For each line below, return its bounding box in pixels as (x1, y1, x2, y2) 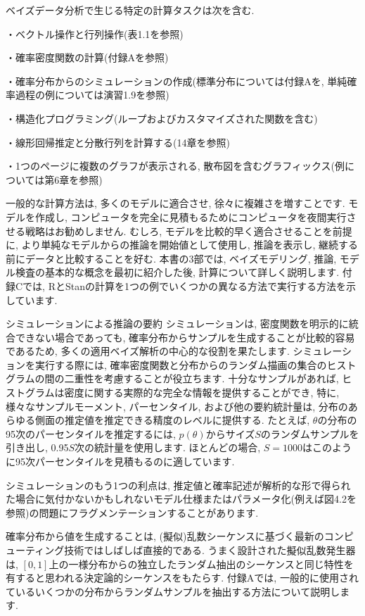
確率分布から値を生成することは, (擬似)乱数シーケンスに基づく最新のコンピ (6, 529, 354, 543)
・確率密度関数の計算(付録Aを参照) (6, 50, 169, 65)
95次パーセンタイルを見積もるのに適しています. (15, 454, 235, 469)
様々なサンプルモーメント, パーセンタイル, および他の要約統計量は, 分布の (6, 398, 348, 413)
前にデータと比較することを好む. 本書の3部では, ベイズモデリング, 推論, (6, 251, 337, 265)
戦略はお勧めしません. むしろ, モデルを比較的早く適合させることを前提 (25, 223, 352, 238)
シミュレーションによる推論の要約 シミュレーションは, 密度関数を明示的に (6, 316, 349, 331)
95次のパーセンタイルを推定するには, (6, 426, 176, 441)
